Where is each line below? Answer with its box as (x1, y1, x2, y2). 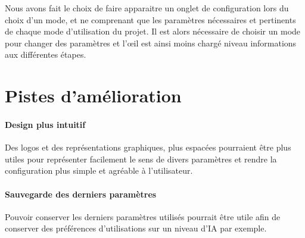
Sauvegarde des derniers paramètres (5, 187, 157, 200)
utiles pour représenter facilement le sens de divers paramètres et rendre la (5, 152, 277, 165)
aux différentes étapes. (5, 48, 86, 61)
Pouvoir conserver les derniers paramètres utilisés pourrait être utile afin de (5, 210, 281, 223)
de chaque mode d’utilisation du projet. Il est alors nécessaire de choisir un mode (5, 25, 301, 37)
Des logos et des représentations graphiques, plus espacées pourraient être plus (5, 141, 291, 154)
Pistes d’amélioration (5, 83, 182, 108)
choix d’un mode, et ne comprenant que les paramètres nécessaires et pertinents (5, 13, 296, 26)
